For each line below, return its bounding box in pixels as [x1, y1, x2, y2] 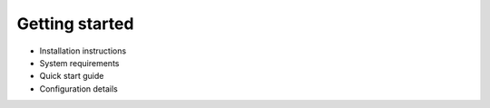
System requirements [39, 57, 120, 68]
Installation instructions [39, 45, 127, 56]
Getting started [16, 14, 134, 34]
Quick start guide [39, 71, 104, 82]
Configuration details [39, 83, 118, 94]
